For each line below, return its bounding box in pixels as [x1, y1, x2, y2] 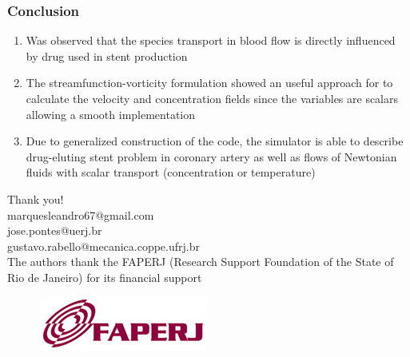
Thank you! [7, 190, 64, 207]
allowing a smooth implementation [26, 105, 196, 122]
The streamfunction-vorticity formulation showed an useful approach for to [26, 74, 393, 91]
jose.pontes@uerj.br [7, 222, 102, 239]
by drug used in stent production [26, 47, 188, 64]
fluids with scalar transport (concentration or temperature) [26, 164, 316, 180]
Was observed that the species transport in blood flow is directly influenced [26, 32, 396, 49]
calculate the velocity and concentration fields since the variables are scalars [26, 90, 399, 106]
